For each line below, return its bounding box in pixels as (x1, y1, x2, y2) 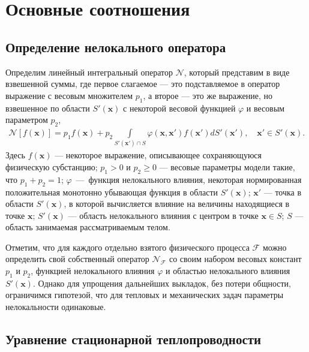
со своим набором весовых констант (169, 252, 302, 265)
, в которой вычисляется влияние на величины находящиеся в (64, 197, 290, 210)
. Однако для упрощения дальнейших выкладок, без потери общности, (32, 276, 291, 289)
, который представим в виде (184, 65, 290, 78)
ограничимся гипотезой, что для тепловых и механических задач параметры (5, 288, 284, 301)
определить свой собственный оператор (5, 252, 149, 265)
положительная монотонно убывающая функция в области (5, 185, 218, 198)
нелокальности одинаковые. (5, 300, 106, 313)
